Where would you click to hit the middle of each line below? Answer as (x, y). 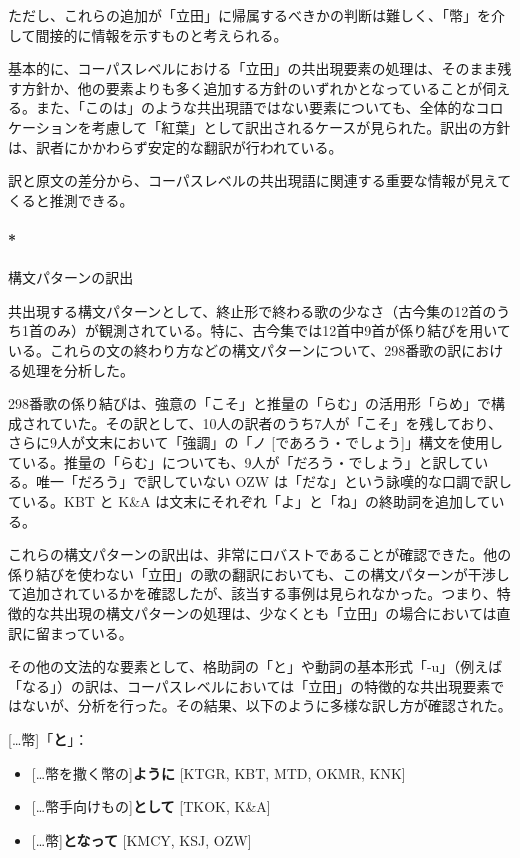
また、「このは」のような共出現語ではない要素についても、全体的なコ (262, 107)
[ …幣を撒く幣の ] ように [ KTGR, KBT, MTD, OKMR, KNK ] (218, 772)
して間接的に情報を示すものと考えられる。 (148, 34)
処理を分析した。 (77, 369)
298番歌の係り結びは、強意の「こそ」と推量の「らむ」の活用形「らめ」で (249, 403)
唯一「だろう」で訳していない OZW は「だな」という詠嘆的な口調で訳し (273, 481)
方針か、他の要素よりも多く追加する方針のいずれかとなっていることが (252, 87)
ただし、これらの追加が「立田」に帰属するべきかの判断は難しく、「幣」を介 (256, 15)
